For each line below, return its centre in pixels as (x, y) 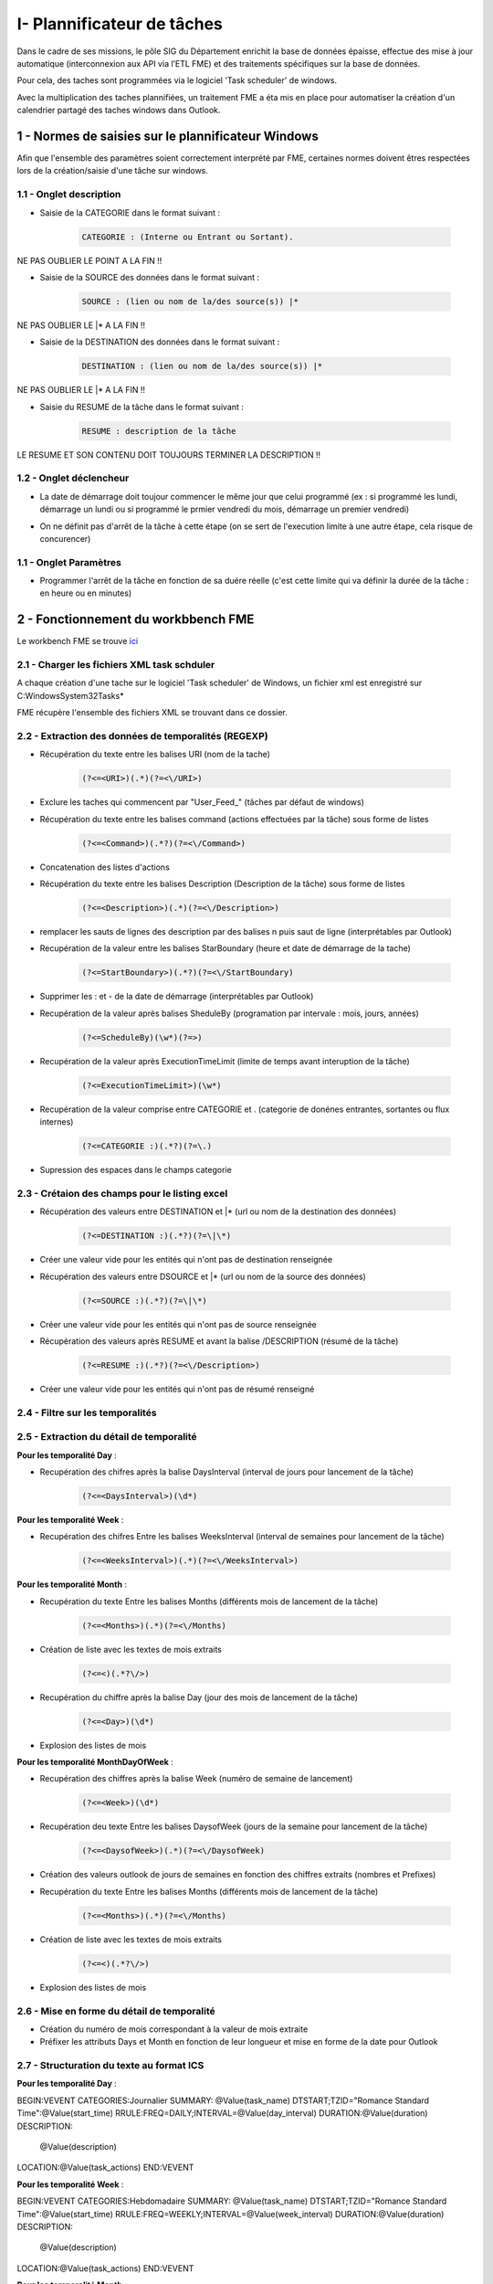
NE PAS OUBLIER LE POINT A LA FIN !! (89, 260)
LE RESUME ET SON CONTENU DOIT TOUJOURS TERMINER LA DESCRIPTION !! (169, 455)
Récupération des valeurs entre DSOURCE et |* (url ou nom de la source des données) (203, 1276)
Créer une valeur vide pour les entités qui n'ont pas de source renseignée (178, 1324)
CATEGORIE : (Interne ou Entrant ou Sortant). (188, 237)
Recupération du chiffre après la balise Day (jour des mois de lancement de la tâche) (199, 1697)
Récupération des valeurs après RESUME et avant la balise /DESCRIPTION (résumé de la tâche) (219, 1341)
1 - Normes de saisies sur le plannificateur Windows (168, 136)
